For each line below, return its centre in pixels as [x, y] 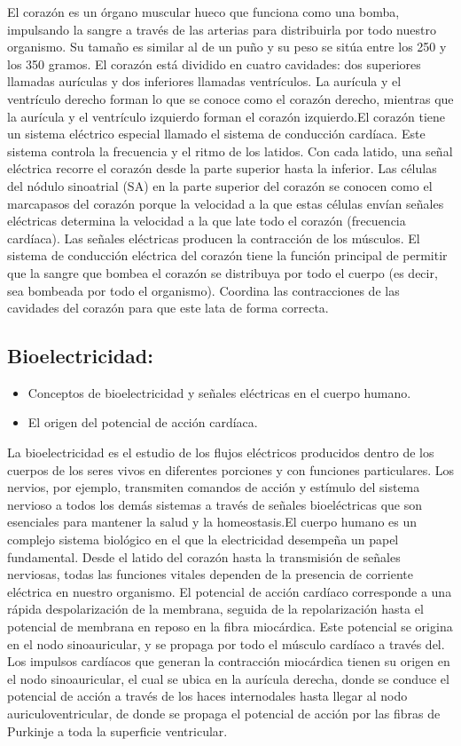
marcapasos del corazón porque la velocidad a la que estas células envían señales [226, 203]
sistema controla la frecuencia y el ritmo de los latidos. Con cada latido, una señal [230, 151]
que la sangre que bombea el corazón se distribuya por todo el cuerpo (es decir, [223, 272]
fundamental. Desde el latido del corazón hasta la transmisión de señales [204, 556]
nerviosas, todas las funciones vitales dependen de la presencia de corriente [211, 574]
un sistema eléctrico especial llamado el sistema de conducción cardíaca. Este [216, 134]
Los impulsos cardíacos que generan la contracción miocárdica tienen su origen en [229, 661]
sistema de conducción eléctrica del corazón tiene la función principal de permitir [227, 255]
